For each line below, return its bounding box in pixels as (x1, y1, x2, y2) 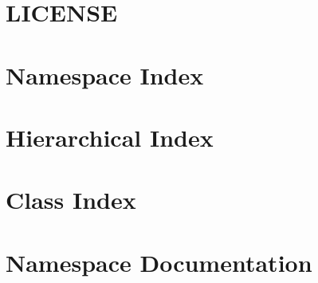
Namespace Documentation (6, 246, 312, 278)
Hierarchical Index (6, 120, 214, 153)
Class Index (6, 183, 136, 216)
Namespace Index (6, 58, 204, 91)
